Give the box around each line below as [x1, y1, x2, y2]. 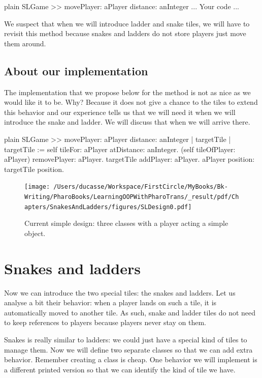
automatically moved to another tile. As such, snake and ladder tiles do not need [4, 307, 256, 317]
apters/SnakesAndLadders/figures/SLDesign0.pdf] [24, 203, 192, 211]
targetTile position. [4, 163, 64, 174]
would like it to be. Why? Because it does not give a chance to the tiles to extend [4, 97, 258, 107]
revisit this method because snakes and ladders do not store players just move [4, 28, 246, 39]
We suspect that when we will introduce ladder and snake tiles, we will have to [4, 18, 250, 28]
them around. [4, 38, 46, 48]
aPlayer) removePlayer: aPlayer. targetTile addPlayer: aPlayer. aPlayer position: [4, 154, 255, 164]
